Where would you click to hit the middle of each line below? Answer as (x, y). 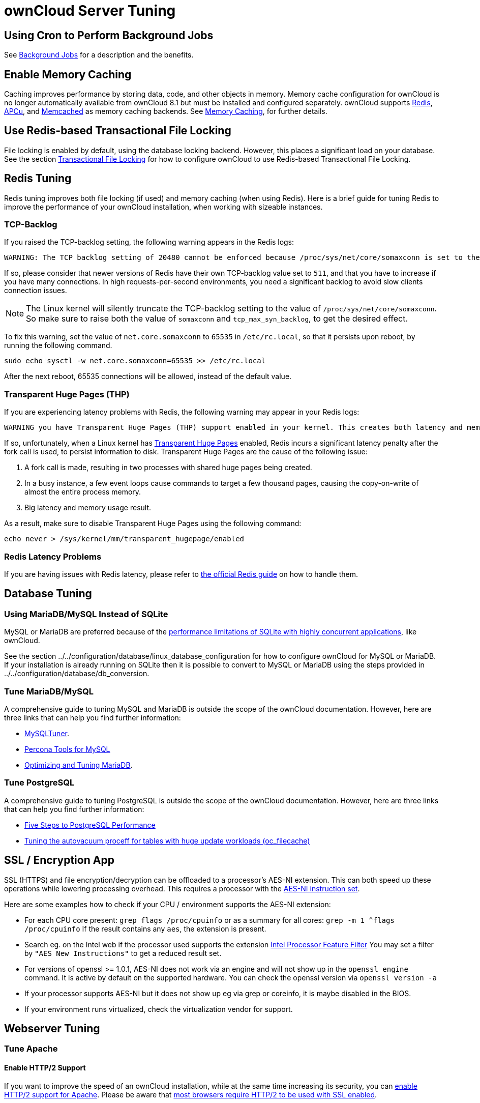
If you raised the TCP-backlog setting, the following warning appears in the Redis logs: (149, 242)
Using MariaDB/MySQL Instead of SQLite (86, 614)
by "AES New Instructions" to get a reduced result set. (123, 953)
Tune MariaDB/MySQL (49, 691)
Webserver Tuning (52, 1028)
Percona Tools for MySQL (67, 749)
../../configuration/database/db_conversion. (77, 674)
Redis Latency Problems (53, 556)
